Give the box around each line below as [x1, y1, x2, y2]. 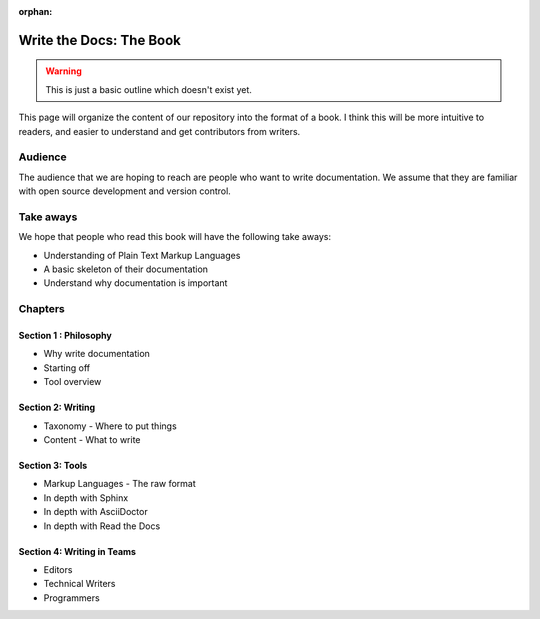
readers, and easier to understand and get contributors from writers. [18, 125, 301, 137]
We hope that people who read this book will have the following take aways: [18, 231, 332, 243]
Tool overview [43, 376, 102, 388]
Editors [43, 563, 73, 575]
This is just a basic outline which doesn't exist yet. [45, 83, 252, 95]
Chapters [18, 302, 65, 316]
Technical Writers [43, 578, 116, 590]
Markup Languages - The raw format [43, 478, 196, 490]
